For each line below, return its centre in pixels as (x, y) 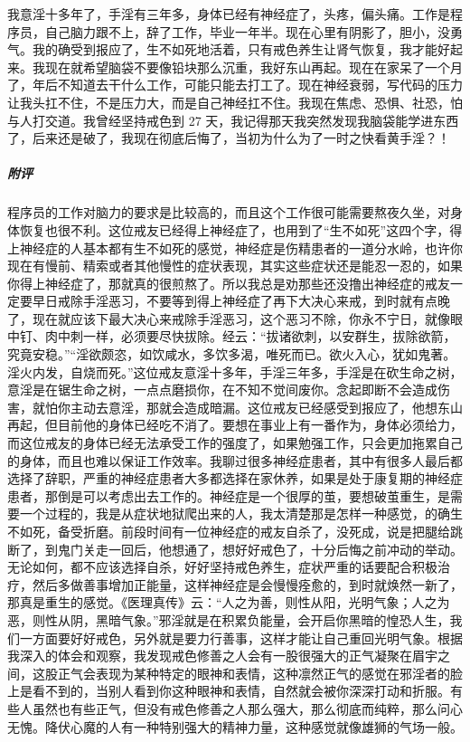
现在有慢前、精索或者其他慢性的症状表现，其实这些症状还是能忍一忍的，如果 (235, 266)
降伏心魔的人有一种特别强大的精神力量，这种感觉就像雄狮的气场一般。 (254, 726)
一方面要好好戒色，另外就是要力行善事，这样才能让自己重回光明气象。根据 (241, 637)
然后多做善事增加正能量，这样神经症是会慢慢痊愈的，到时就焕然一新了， (247, 584)
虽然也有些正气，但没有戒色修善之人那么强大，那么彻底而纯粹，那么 (235, 708)
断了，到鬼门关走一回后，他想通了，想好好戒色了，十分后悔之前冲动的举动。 (235, 549)
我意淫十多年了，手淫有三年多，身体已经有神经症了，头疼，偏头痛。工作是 (229, 14)
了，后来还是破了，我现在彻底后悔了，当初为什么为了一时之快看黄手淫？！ (229, 138)
